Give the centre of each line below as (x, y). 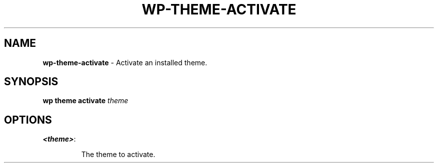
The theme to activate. (118, 155)
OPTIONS (28, 120)
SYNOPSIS (31, 82)
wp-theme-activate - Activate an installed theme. (125, 62)
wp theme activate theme (85, 101)
